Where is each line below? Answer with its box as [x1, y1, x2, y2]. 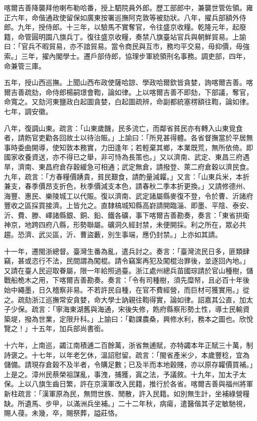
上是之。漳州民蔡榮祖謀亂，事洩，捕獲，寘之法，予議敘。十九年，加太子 [4, 369, 239, 379]
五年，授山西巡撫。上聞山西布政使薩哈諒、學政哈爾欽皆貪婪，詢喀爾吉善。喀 [4, 77, 253, 87]
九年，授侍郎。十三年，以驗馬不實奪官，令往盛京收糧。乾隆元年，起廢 [17, 22, 246, 32]
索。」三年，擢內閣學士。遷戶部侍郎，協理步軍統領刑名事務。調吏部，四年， [4, 50, 250, 61]
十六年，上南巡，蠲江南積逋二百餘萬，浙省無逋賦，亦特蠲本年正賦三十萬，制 [4, 340, 253, 350]
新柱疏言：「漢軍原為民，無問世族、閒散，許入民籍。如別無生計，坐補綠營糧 [4, 388, 250, 398]
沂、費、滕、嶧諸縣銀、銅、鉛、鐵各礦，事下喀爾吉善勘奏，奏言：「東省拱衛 [4, 210, 250, 220]
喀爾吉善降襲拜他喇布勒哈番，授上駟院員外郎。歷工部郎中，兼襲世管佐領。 [4, 2, 246, 12]
